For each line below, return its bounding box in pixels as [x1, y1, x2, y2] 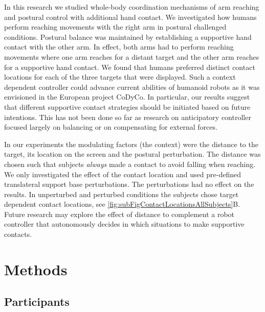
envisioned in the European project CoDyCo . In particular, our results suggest [4, 91, 250, 102]
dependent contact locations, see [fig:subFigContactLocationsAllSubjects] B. [4, 199, 240, 209]
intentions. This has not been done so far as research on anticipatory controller [4, 111, 251, 122]
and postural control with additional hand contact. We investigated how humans [4, 11, 257, 22]
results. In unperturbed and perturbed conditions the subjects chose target [4, 188, 239, 199]
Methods [4, 258, 68, 279]
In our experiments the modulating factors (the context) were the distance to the [4, 138, 258, 149]
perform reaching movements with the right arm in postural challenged [4, 21, 227, 32]
